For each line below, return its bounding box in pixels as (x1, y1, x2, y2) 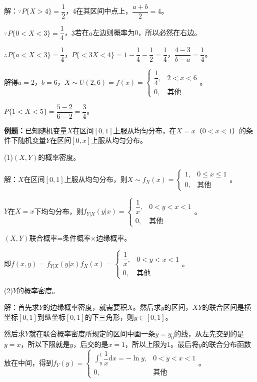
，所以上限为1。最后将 (125, 339, 199, 349)
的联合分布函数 (201, 339, 251, 349)
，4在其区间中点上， (65, 6, 132, 16)
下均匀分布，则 (34, 206, 83, 216)
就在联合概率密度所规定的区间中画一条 (29, 328, 155, 339)
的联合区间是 (202, 302, 244, 312)
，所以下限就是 (20, 339, 70, 349)
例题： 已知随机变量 (4, 125, 67, 135)
